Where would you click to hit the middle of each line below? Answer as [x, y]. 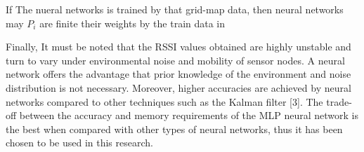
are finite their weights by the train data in [132, 23]
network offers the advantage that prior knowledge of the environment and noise [178, 74]
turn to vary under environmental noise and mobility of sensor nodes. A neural [175, 60]
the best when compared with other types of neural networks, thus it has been [174, 129]
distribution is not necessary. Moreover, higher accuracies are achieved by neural [178, 87]
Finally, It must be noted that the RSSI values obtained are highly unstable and [178, 47]
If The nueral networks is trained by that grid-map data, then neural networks [175, 9]
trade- [339, 101]
